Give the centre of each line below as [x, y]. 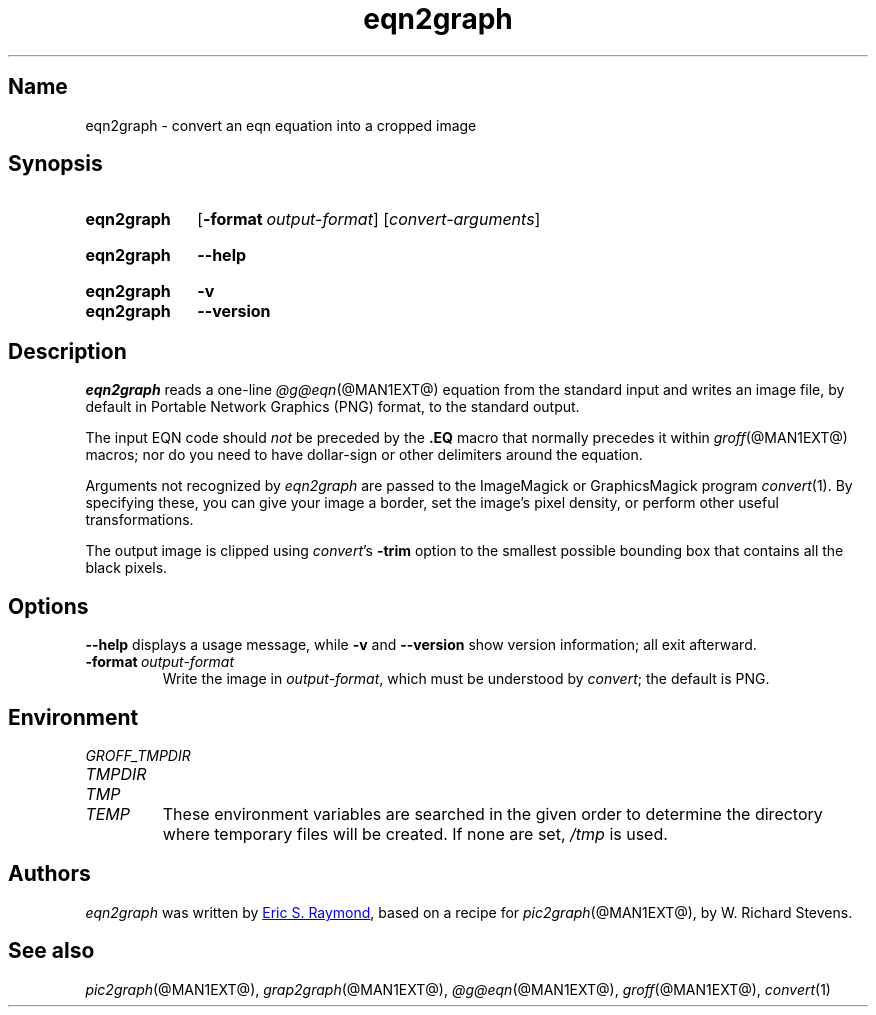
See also [51, 951]
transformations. [139, 520]
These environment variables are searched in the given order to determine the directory [492, 813]
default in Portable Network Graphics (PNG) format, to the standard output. [332, 407]
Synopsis [55, 164]
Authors [49, 874]
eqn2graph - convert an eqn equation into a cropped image [281, 125]
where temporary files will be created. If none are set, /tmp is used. [415, 833]
